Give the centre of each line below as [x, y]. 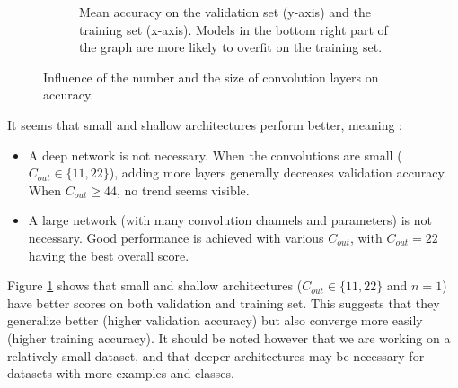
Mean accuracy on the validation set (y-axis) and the [225, 12]
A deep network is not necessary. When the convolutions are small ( [215, 155]
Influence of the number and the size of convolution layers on [211, 77]
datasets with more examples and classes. [121, 373]
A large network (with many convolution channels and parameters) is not [230, 220]
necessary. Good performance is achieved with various [176, 237]
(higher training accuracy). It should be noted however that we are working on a [229, 337]
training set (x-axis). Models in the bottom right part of [233, 29]
